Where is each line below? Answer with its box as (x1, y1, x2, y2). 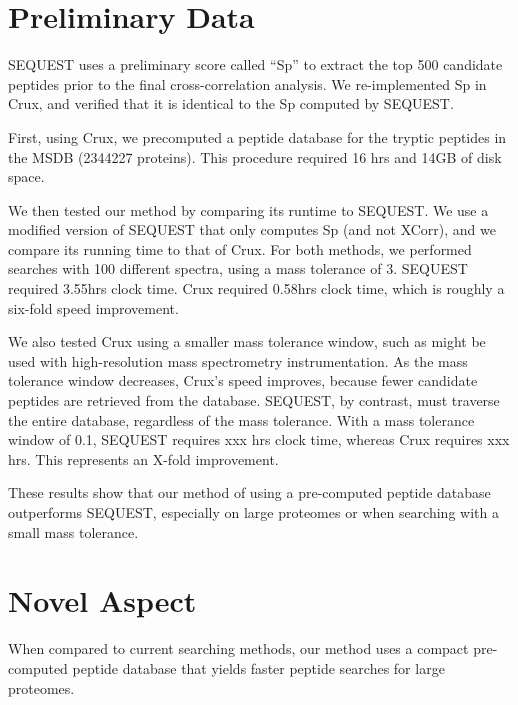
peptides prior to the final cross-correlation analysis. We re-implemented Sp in (8, 73, 487, 94)
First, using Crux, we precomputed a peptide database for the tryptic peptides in (8, 126, 507, 147)
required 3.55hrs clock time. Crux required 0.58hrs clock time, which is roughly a (8, 278, 505, 299)
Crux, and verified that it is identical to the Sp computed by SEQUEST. (8, 93, 454, 114)
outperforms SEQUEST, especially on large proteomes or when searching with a (8, 502, 499, 522)
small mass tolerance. (8, 521, 139, 542)
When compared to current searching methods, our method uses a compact (8, 638, 469, 659)
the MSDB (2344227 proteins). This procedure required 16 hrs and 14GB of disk (8, 146, 502, 167)
